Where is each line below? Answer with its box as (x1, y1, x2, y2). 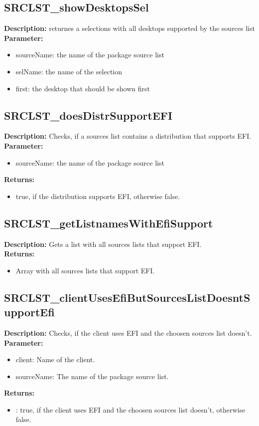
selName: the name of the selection (15, 66, 123, 76)
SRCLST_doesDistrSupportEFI (4, 107, 173, 123)
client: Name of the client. (15, 354, 95, 365)
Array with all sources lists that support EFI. (15, 265, 155, 275)
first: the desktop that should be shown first (15, 83, 150, 93)
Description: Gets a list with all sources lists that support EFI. (4, 238, 202, 249)
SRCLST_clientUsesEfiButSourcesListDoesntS (4, 289, 251, 305)
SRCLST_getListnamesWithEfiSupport (4, 215, 213, 230)
